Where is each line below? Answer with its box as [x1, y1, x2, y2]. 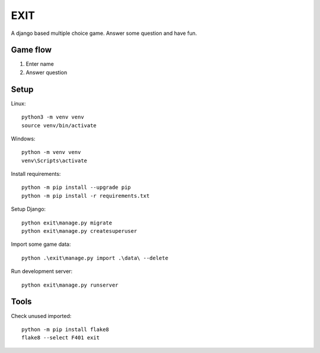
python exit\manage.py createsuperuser [21, 228, 137, 235]
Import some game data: [11, 240, 71, 248]
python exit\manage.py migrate [21, 219, 113, 226]
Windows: [11, 135, 36, 142]
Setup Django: [11, 206, 46, 213]
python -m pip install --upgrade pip [21, 184, 132, 191]
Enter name [25, 60, 55, 68]
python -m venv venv [21, 149, 81, 156]
